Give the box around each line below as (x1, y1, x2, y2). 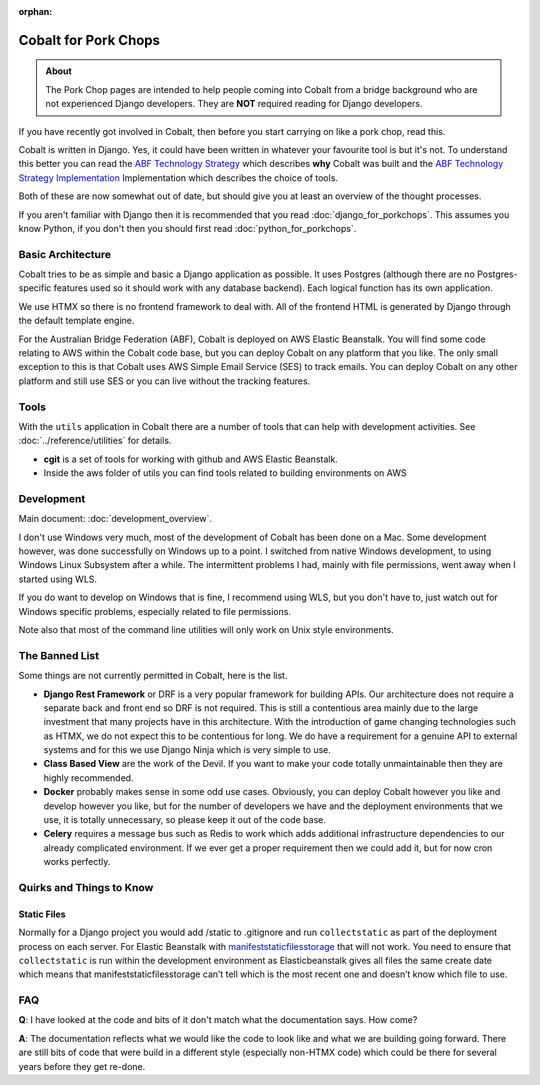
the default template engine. (18, 315, 135, 327)
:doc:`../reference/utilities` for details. (18, 435, 172, 447)
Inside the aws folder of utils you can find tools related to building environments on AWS (43, 467, 407, 479)
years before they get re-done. (18, 1060, 146, 1072)
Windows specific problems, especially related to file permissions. (18, 605, 292, 617)
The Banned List (18, 648, 100, 662)
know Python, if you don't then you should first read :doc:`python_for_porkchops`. (18, 222, 357, 234)
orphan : (18, 6, 53, 17)
